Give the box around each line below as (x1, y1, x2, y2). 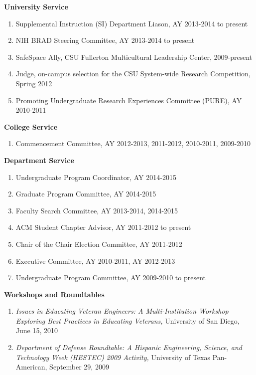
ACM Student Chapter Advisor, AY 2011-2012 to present (15, 222, 191, 232)
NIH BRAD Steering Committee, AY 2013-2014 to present (15, 35, 195, 45)
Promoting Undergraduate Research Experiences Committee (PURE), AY (15, 95, 242, 105)
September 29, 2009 (49, 362, 109, 372)
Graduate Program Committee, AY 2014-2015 (15, 188, 156, 199)
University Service (4, 1, 68, 11)
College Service (4, 121, 58, 132)
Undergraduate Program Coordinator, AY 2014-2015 (15, 172, 176, 182)
